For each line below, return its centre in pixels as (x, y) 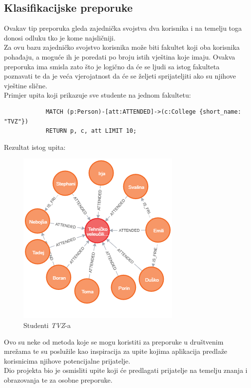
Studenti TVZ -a (47, 325)
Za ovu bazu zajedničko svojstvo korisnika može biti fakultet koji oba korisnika (122, 47)
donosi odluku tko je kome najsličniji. (60, 37)
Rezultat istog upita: (35, 147)
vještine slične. (26, 85)
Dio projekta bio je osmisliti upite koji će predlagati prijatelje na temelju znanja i (126, 370)
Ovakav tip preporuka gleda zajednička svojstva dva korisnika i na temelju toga (123, 28)
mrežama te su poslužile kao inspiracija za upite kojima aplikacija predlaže (116, 351)
